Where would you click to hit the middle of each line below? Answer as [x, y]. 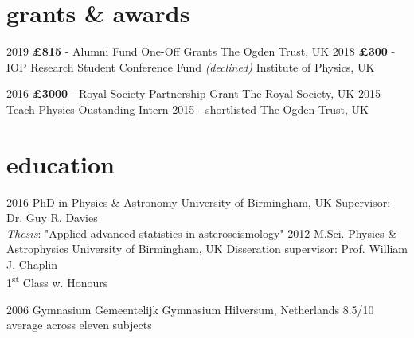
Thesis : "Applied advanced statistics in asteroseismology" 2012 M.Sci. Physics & [202, 233]
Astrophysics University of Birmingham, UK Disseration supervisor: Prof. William [207, 249]
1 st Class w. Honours [57, 282]
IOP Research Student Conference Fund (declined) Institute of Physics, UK [191, 66]
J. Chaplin [32, 264]
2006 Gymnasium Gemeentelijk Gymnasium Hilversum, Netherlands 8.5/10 [190, 309]
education [61, 163]
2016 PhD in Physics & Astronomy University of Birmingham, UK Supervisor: [199, 202]
